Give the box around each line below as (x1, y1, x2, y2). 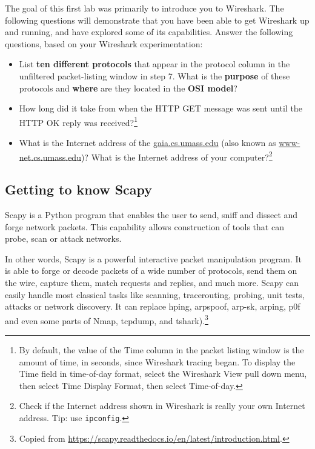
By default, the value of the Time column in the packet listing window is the (19, 344, 304, 356)
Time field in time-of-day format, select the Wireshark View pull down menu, (19, 367, 307, 380)
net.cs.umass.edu (19, 150, 81, 163)
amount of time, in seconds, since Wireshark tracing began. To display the (19, 355, 296, 368)
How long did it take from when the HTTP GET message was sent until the (19, 102, 302, 115)
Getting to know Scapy (5, 180, 153, 199)
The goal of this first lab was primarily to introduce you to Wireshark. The (5, 2, 284, 14)
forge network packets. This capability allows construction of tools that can (5, 220, 284, 233)
